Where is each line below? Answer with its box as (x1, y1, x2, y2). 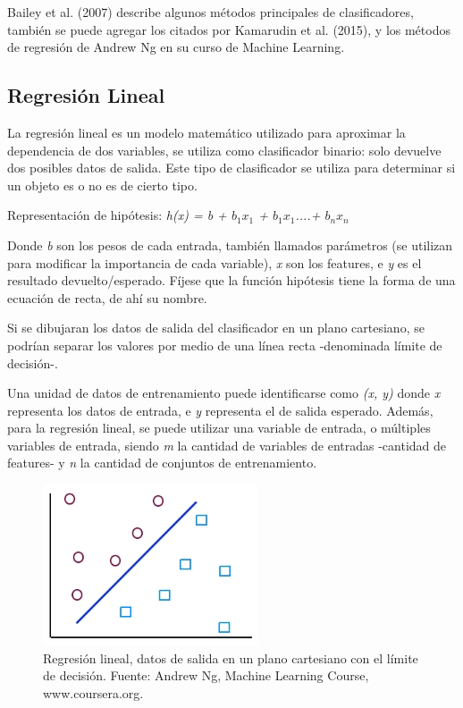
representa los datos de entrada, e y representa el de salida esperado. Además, (7, 400, 434, 419)
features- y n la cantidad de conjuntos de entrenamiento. (7, 453, 317, 472)
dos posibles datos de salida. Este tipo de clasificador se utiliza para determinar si (7, 158, 456, 177)
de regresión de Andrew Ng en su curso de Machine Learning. (7, 38, 345, 56)
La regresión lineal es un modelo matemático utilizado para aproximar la (7, 122, 406, 141)
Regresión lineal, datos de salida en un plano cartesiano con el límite (43, 648, 418, 667)
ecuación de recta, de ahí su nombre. (7, 288, 207, 307)
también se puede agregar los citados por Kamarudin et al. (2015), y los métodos (7, 20, 450, 38)
